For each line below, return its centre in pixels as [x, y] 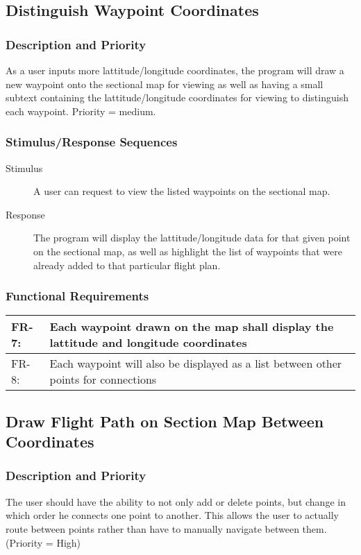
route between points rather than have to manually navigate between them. [166, 528]
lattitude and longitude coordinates [148, 343]
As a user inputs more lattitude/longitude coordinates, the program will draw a [175, 70]
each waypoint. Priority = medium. [81, 111]
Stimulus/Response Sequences [92, 142]
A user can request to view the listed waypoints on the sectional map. [182, 191]
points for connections [103, 379]
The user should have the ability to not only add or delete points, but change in [176, 501]
